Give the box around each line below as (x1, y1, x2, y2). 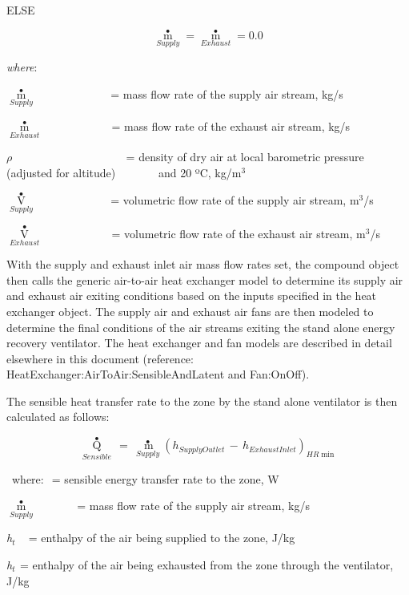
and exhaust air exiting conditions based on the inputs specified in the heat (6, 287, 377, 304)
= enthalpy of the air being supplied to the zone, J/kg (28, 529, 295, 546)
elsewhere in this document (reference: (6, 350, 194, 366)
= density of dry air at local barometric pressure (126, 148, 364, 165)
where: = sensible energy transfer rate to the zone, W (11, 470, 279, 487)
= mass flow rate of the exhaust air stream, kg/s (111, 117, 351, 134)
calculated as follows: (6, 408, 110, 425)
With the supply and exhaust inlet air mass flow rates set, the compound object (6, 256, 399, 273)
